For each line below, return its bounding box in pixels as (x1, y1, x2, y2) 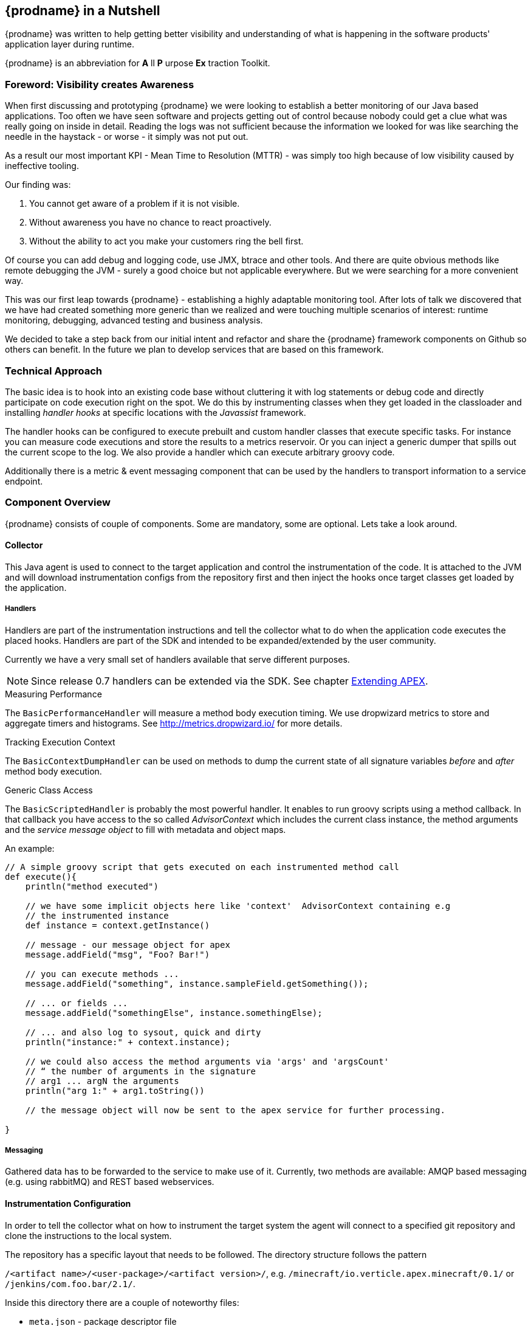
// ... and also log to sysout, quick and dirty (25, 1027, 261, 1037)
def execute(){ (5, 871, 77, 882)
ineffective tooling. (5, 161, 79, 171)
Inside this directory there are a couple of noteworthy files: (5, 1297, 239, 1308)
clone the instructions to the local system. (5, 1230, 172, 1241)
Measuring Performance (5, 688, 102, 699)
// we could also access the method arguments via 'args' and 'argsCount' (25, 1056, 389, 1066)
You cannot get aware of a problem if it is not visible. (29, 198, 240, 209)
